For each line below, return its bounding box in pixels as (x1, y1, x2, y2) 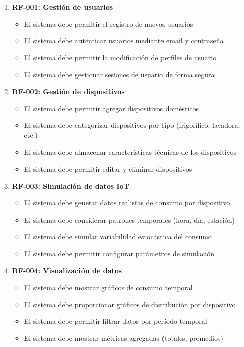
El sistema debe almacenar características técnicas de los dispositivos (24, 147, 237, 157)
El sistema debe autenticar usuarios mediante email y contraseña (24, 35, 224, 46)
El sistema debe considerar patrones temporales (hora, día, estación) (24, 214, 235, 225)
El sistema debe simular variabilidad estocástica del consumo (24, 231, 212, 242)
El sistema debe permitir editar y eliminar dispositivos (24, 163, 192, 174)
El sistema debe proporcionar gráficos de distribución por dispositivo (24, 299, 236, 309)
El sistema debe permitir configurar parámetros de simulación (24, 248, 214, 258)
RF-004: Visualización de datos (12, 265, 122, 275)
